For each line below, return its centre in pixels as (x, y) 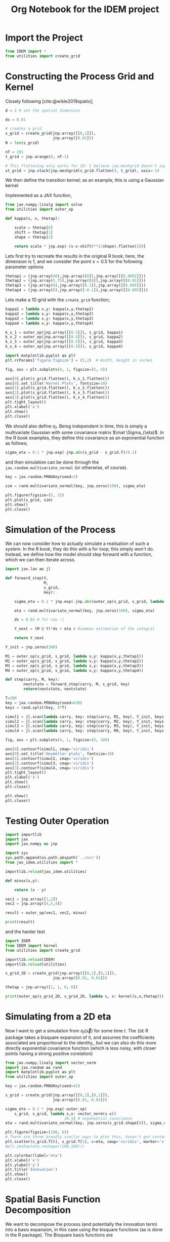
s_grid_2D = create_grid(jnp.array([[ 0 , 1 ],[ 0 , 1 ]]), (61, 974)
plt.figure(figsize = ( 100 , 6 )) (37, 1132)
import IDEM (18, 941)
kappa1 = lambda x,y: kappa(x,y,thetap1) (50, 309)
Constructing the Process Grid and (80, 76)
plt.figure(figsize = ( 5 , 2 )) (35, 495)
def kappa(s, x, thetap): (32, 219)
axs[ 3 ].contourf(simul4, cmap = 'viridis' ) (50, 768)
